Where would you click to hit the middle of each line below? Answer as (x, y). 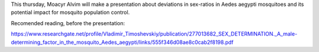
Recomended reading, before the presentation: (68, 23)
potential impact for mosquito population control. (70, 12)
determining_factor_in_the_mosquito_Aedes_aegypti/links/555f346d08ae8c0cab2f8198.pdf (122, 42)
